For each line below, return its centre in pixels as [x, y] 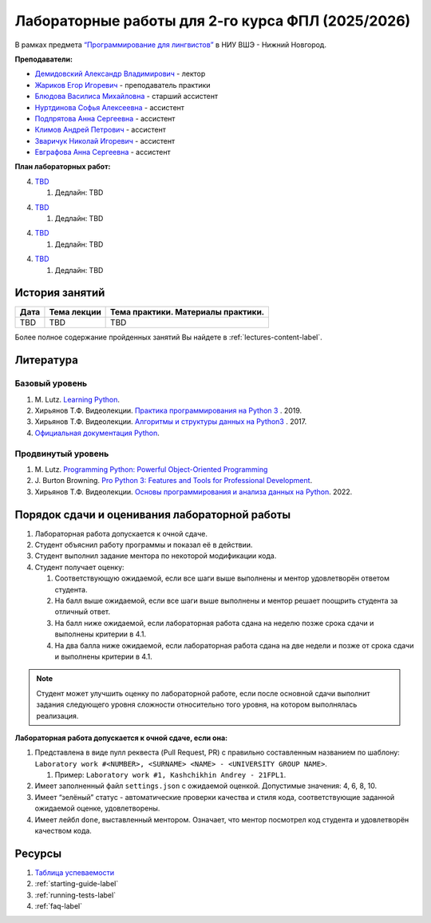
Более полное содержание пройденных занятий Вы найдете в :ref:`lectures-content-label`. [168, 337]
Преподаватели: [44, 59]
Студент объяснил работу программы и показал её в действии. [144, 545]
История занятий [60, 293]
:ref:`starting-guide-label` [77, 884]
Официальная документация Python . [97, 433]
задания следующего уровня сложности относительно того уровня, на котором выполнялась [197, 705]
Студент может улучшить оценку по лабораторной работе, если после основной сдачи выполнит [203, 693]
